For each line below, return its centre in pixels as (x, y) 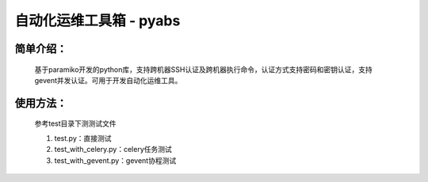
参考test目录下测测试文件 (75, 123)
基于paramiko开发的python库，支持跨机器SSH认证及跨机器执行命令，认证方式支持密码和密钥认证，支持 (203, 69)
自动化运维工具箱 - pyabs (97, 21)
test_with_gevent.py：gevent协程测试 (115, 160)
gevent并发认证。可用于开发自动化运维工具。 (108, 80)
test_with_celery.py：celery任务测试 (113, 150)
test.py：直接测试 (83, 138)
